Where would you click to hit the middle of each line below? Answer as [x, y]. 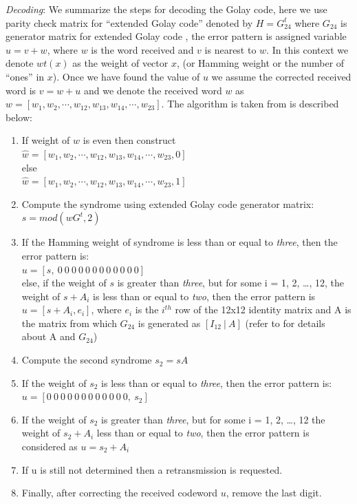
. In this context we [307, 49]
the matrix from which [69, 323]
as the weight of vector [120, 63]
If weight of [46, 140]
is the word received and [142, 49]
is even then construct [129, 140]
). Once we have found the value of [126, 76]
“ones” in [25, 76]
